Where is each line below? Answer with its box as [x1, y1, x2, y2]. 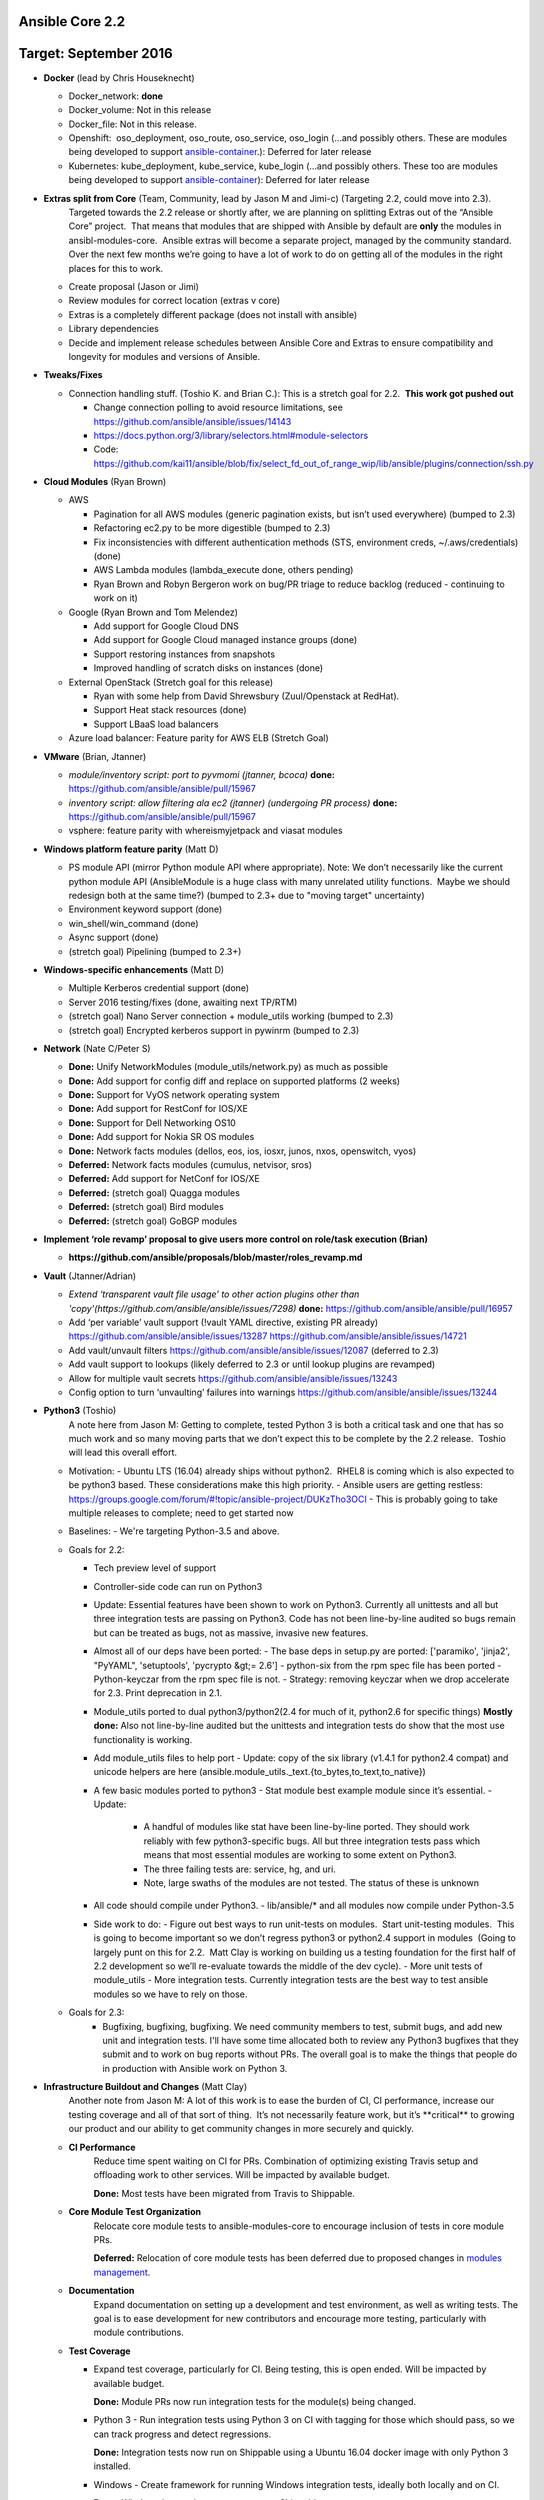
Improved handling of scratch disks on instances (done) [93, 662, 324, 674]
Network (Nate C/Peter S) [43, 1042, 151, 1054]
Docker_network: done [68, 90, 164, 102]
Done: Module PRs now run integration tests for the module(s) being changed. [93, 2395, 417, 2407]
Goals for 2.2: [68, 1543, 125, 1555]
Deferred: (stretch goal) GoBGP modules [68, 1215, 238, 1227]
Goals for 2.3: [68, 2006, 125, 2019]
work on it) [93, 592, 139, 604]
